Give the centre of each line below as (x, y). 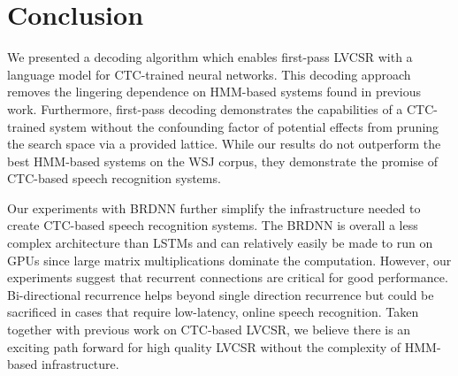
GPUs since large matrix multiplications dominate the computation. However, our (229, 260)
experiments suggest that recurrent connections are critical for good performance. (228, 277)
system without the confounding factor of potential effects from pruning (244, 126)
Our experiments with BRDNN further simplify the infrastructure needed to (214, 207)
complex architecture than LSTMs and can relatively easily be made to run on (220, 243)
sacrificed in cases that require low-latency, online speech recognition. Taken (213, 312)
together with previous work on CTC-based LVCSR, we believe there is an (209, 330)
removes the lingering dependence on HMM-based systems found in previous (214, 92)
